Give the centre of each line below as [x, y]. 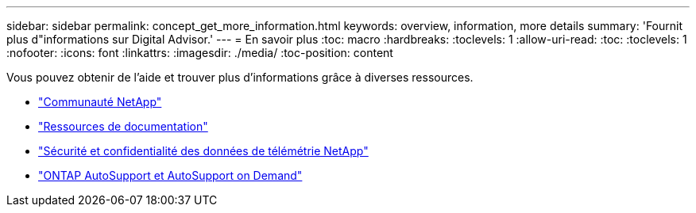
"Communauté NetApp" [100, 102]
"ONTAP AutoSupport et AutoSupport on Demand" [170, 175]
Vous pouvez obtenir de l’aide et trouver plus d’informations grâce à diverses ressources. [240, 77]
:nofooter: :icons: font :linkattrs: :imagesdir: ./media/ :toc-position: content [200, 53]
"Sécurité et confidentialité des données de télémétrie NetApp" [203, 151]
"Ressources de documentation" [123, 126]
